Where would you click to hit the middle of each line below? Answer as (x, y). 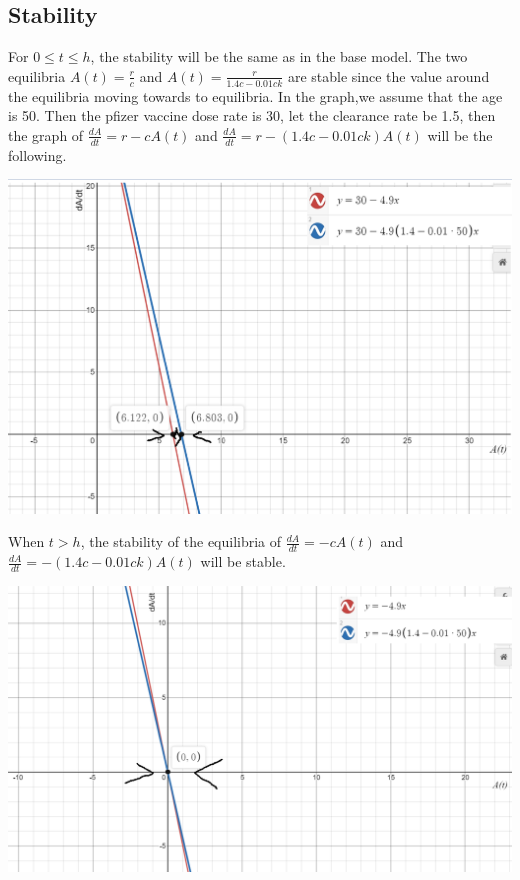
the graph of (46, 134)
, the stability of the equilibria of (181, 541)
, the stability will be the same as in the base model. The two (279, 56)
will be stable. (243, 561)
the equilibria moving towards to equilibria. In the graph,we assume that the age (255, 95)
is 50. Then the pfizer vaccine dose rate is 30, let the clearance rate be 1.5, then (252, 115)
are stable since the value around (388, 75)
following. (37, 154)
